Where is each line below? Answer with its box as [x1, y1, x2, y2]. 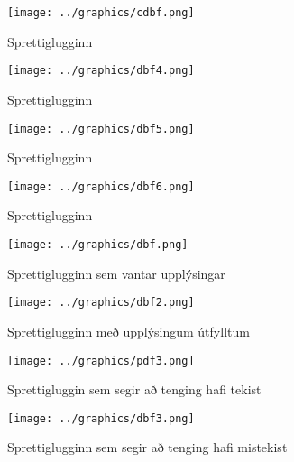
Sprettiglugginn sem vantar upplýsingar [7, 263, 225, 282]
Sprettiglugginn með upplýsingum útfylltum [7, 321, 250, 340]
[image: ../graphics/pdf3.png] [7, 354, 195, 367]
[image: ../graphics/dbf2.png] [7, 296, 195, 310]
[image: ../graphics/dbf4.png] [7, 64, 195, 78]
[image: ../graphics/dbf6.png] [7, 180, 195, 193]
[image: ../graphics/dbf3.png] [7, 411, 195, 425]
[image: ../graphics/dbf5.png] [7, 122, 195, 135]
